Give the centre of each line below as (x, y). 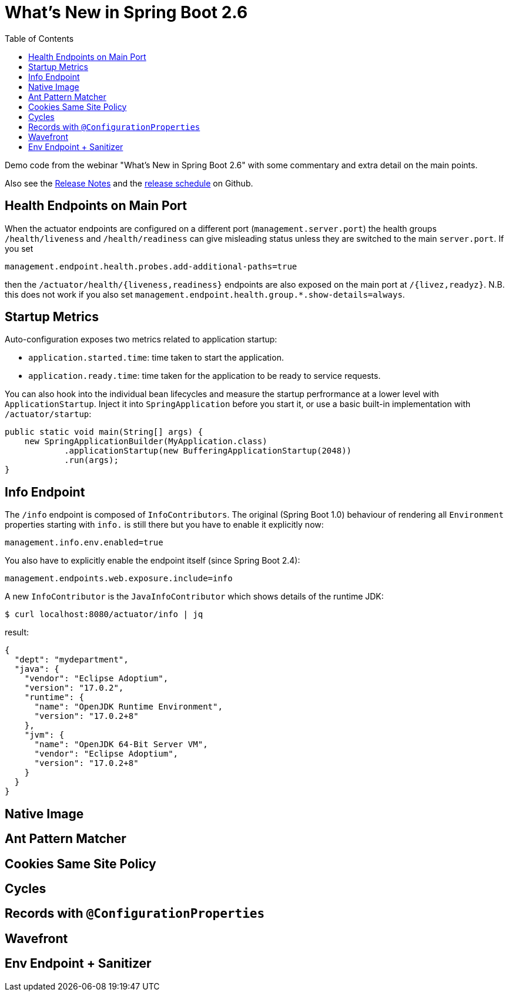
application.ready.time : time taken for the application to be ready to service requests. (205, 376)
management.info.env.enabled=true (84, 543)
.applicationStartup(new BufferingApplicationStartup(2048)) (208, 451)
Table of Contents (39, 38)
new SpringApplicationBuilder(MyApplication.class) (146, 442)
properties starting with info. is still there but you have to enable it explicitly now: (164, 525)
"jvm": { (44, 735)
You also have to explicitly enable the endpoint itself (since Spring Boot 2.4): (153, 561)
